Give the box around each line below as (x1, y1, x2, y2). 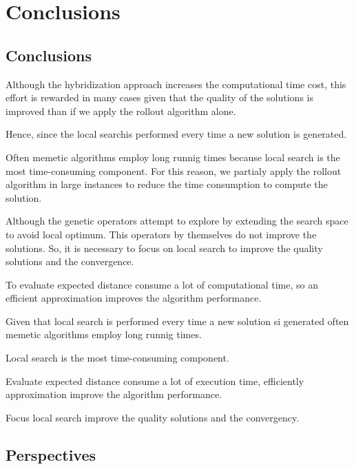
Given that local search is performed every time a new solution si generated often (6, 313, 349, 328)
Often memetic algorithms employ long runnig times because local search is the (6, 149, 340, 164)
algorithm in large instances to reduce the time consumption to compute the (6, 177, 328, 191)
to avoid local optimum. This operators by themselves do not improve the (6, 227, 317, 241)
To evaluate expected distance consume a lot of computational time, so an (6, 277, 319, 291)
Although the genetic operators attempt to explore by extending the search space (6, 213, 348, 228)
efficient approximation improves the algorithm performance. (6, 291, 262, 305)
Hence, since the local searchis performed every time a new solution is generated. (6, 127, 347, 141)
